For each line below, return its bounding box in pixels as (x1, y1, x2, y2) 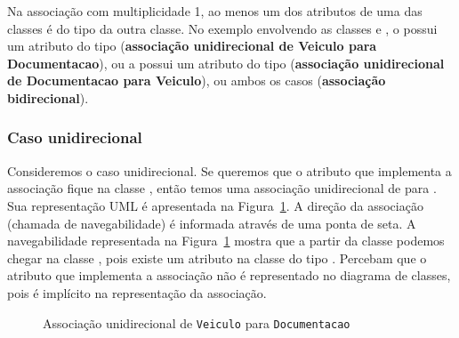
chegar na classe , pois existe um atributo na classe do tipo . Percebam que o (7, 248, 427, 267)
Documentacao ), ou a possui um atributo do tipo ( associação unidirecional (7, 53, 445, 72)
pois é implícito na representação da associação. (7, 283, 267, 302)
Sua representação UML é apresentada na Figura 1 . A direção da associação (7, 196, 423, 214)
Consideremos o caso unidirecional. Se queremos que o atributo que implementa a (7, 161, 452, 180)
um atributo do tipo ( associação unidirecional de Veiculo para (7, 36, 377, 55)
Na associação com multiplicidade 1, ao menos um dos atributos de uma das (7, 2, 423, 20)
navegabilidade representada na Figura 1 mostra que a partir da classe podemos (7, 231, 445, 250)
